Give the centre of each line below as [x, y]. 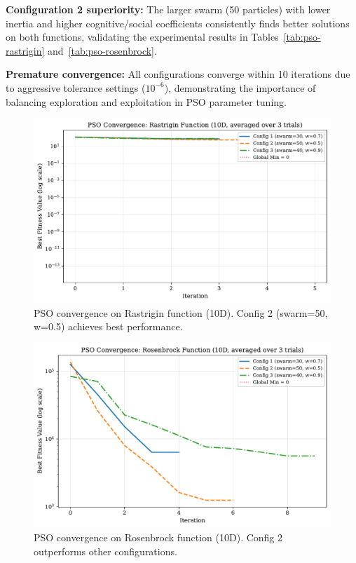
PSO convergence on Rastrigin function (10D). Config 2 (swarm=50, [181, 312]
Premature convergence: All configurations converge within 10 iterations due [178, 74]
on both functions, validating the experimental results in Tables [142, 37]
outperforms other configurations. [105, 551]
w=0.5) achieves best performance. [108, 326]
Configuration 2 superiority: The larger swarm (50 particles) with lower [168, 9]
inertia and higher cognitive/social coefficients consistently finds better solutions [178, 23]
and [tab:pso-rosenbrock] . [102, 50]
